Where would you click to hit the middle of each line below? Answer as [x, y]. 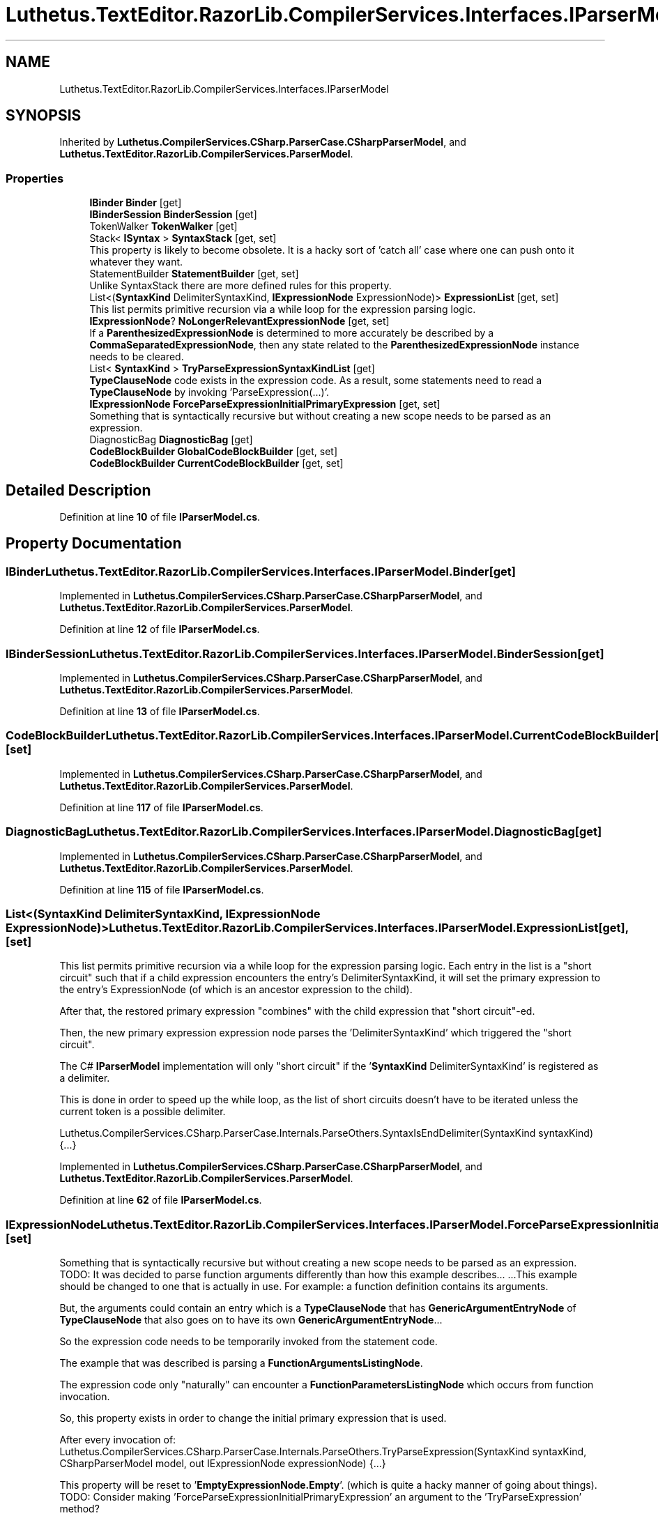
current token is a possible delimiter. [143, 1112]
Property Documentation [94, 544]
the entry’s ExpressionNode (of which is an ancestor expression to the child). [236, 990]
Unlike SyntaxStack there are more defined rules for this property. [240, 286]
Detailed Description [78, 490]
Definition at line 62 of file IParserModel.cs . [161, 1200]
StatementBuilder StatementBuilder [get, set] [194, 274]
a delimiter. [85, 1078]
